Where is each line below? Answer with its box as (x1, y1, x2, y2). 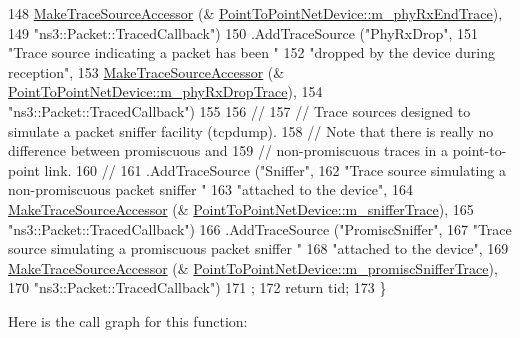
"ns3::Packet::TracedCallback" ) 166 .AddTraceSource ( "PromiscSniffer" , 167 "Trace (8, 218, 512, 239)
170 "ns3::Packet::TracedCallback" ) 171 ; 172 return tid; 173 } (8, 277, 387, 298)
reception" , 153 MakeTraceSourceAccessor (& (8, 61, 285, 82)
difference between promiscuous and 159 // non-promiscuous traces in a (8, 140, 448, 161)
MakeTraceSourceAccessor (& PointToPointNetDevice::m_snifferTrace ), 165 (8, 198, 474, 219)
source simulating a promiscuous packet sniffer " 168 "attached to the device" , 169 (8, 238, 509, 259)
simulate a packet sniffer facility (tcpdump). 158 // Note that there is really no (8, 120, 494, 141)
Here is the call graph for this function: (8, 310, 248, 331)
